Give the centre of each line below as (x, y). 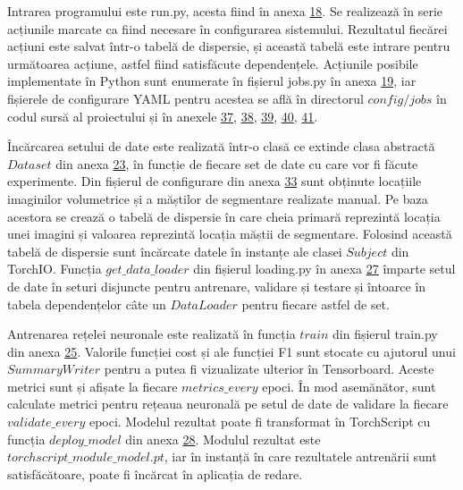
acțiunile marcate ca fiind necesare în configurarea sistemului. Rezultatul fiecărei (227, 28)
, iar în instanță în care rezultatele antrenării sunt (300, 456)
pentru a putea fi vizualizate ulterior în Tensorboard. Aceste (269, 369)
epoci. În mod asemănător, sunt (349, 386)
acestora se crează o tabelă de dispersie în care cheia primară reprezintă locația (224, 216)
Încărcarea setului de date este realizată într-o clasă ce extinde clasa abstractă (221, 146)
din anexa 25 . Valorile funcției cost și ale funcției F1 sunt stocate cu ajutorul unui (231, 351)
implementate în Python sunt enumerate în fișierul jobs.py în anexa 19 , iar (212, 81)
